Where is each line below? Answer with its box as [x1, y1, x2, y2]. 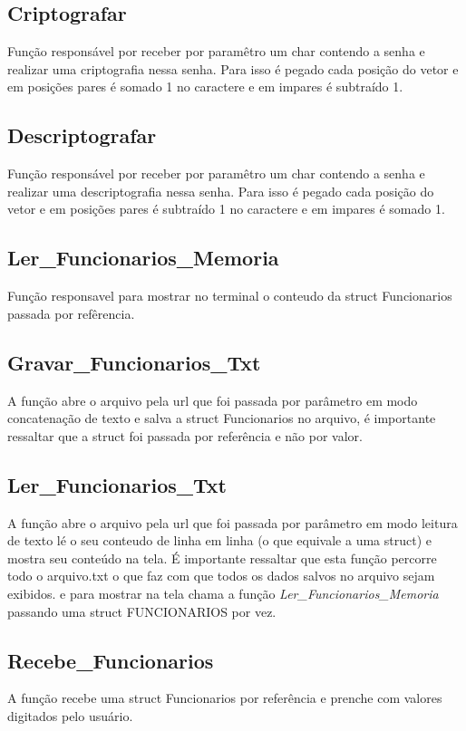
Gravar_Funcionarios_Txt [7, 348, 261, 376]
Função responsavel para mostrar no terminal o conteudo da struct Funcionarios [7, 286, 452, 305]
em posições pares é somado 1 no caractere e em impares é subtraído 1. [7, 77, 403, 96]
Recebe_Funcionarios [7, 646, 214, 674]
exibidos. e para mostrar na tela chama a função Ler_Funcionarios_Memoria [7, 583, 439, 602]
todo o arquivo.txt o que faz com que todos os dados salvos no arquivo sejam [7, 566, 435, 585]
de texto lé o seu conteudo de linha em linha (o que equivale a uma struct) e [7, 531, 432, 550]
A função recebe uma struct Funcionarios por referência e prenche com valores [7, 688, 442, 707]
